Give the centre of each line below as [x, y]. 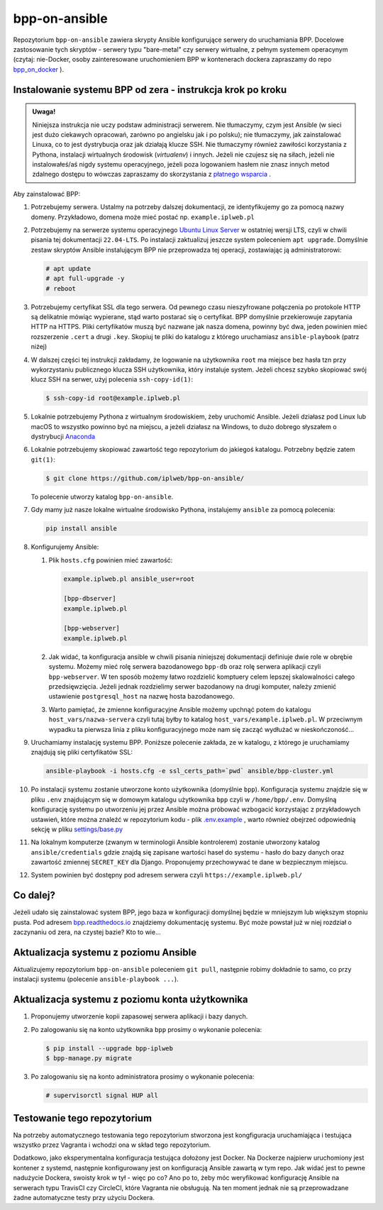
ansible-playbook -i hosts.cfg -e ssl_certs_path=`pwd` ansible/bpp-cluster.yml [190, 771]
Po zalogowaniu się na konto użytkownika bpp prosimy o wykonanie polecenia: [146, 1029]
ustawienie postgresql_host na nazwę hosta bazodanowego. [141, 696]
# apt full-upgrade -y [85, 279]
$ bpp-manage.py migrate [89, 1058]
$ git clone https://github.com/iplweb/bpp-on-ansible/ [145, 478]
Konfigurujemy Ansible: [65, 547]
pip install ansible [81, 529]
